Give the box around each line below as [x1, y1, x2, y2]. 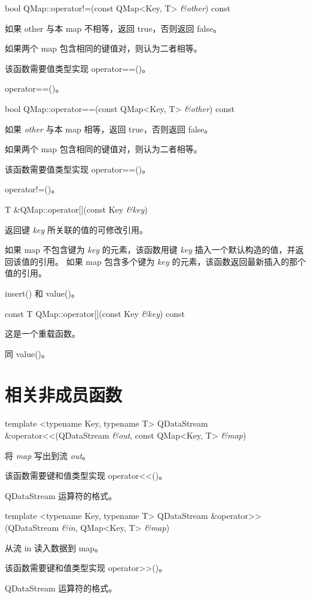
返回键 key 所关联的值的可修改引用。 [5, 223, 148, 235]
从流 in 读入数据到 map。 [5, 541, 103, 554]
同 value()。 [5, 347, 50, 360]
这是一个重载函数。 [5, 327, 80, 340]
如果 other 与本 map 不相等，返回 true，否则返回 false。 [5, 22, 222, 34]
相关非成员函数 [5, 382, 123, 407]
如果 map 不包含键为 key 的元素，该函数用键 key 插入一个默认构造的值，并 [5, 243, 295, 256]
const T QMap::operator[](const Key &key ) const [5, 307, 185, 319]
